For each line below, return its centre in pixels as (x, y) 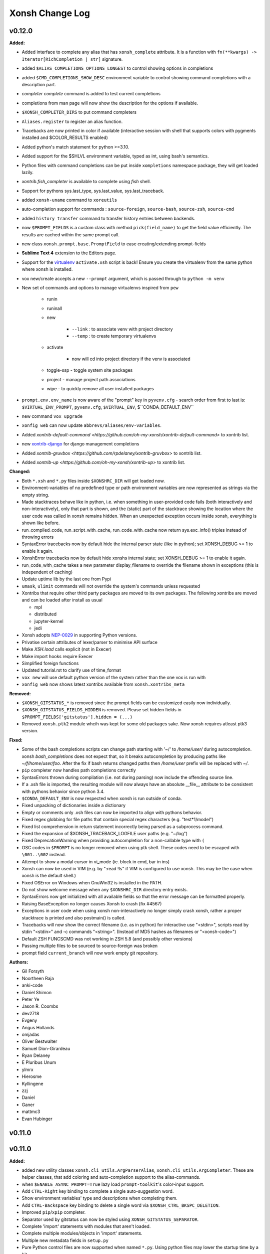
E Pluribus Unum (39, 1062)
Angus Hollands (38, 1027)
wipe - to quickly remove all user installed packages (100, 388)
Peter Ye (30, 999)
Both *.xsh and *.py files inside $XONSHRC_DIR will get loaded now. (93, 481)
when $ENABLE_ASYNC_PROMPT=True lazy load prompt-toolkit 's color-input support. (113, 1184)
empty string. (35, 495)
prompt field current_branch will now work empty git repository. (90, 953)
